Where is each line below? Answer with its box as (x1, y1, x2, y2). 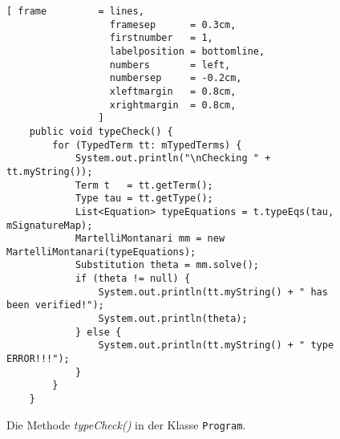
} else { (75, 326, 122, 338)
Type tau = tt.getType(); (75, 193, 213, 205)
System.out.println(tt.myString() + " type (98, 339, 334, 352)
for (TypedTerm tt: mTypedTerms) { (52, 139, 242, 151)
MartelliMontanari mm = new (75, 233, 225, 245)
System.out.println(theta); (98, 313, 248, 325)
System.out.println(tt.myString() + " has (98, 286, 328, 298)
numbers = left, (109, 59, 231, 71)
